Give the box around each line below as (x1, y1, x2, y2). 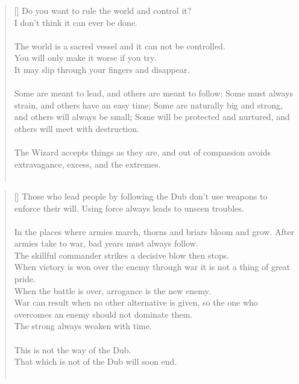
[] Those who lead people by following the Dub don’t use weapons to (14, 189, 268, 202)
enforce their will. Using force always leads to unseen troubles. (14, 201, 244, 214)
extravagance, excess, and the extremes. (14, 157, 161, 170)
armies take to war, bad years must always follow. (14, 237, 198, 250)
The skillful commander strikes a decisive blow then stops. (14, 248, 230, 261)
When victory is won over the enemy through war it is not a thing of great (14, 260, 291, 273)
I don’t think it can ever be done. (14, 16, 138, 28)
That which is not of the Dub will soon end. (14, 355, 177, 368)
